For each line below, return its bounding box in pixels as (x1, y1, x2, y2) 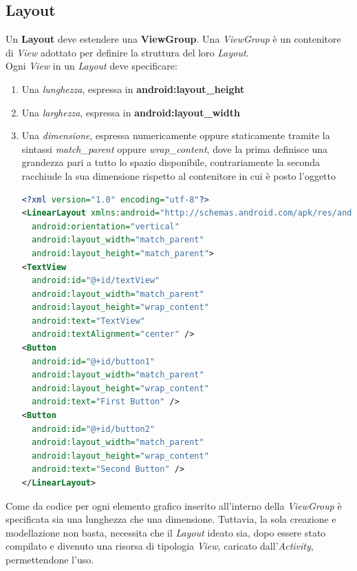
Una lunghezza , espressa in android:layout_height (21, 81, 245, 96)
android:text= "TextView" (32, 315, 145, 326)
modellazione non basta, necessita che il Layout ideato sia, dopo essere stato (6, 525, 326, 539)
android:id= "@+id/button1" (32, 356, 155, 366)
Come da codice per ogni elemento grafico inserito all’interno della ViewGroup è (6, 498, 342, 512)
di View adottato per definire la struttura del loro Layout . (6, 45, 249, 59)
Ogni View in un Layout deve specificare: (6, 59, 177, 73)
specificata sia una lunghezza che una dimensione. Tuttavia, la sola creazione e (6, 512, 336, 526)
